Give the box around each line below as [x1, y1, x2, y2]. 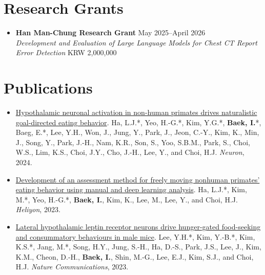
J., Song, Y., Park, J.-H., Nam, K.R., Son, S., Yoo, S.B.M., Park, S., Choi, [15, 136, 250, 147]
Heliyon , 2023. [15, 204, 60, 215]
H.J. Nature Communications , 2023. [15, 261, 129, 272]
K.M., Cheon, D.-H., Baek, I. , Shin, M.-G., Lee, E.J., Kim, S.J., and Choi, [15, 251, 254, 262]
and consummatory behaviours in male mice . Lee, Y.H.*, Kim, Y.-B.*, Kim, [15, 231, 255, 242]
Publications [4, 77, 93, 98]
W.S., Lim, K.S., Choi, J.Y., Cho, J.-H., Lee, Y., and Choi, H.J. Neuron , [15, 147, 244, 157]
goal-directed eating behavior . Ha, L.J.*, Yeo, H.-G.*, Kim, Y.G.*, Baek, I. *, [15, 117, 261, 127]
